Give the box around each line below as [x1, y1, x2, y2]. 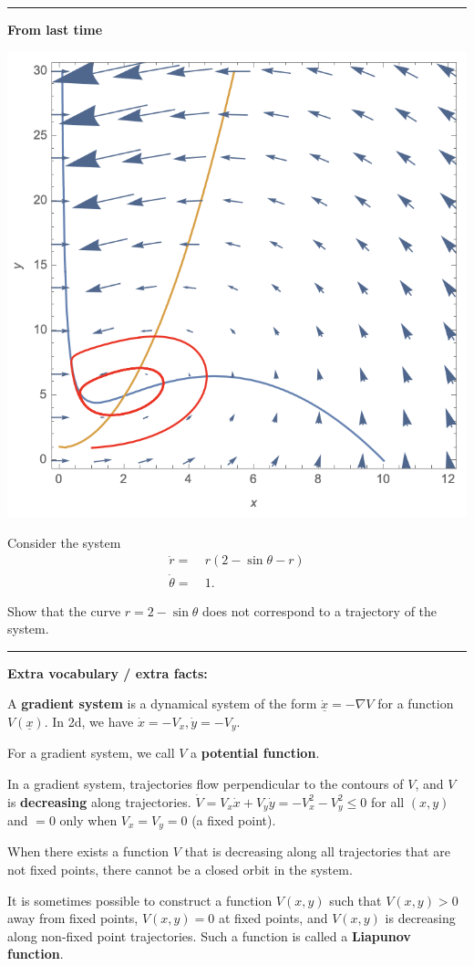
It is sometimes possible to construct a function [7, 890, 273, 909]
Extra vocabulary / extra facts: [7, 663, 208, 682]
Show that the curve [7, 601, 121, 620]
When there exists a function [7, 842, 170, 861]
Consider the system [7, 532, 121, 551]
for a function [377, 694, 454, 713]
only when [59, 810, 118, 829]
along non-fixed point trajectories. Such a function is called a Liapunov [7, 926, 411, 945]
